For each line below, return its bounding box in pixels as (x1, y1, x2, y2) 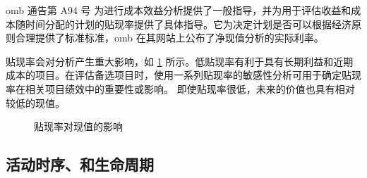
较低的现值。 (6, 95, 65, 110)
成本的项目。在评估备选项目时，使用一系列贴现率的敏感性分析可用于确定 (6, 68, 342, 82)
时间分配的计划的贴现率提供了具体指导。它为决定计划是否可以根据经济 (25, 16, 351, 31)
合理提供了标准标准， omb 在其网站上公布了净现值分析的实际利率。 (15, 30, 324, 45)
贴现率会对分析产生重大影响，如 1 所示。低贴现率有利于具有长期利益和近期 (6, 53, 354, 68)
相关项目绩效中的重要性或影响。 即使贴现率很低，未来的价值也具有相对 (25, 81, 355, 96)
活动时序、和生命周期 (6, 153, 154, 175)
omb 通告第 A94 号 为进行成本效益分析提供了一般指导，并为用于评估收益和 (6, 3, 351, 17)
